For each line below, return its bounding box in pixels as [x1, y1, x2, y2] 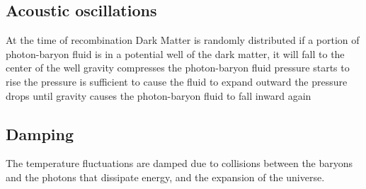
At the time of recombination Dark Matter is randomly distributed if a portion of [6, 33, 360, 47]
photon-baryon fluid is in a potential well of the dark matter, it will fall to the [6, 46, 345, 61]
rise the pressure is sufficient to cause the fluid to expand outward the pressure [6, 74, 348, 88]
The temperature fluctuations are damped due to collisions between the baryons [6, 156, 353, 171]
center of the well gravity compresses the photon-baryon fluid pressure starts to [6, 60, 350, 75]
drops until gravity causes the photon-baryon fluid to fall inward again [6, 88, 311, 103]
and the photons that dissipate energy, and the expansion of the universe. [6, 169, 325, 184]
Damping [6, 122, 74, 144]
